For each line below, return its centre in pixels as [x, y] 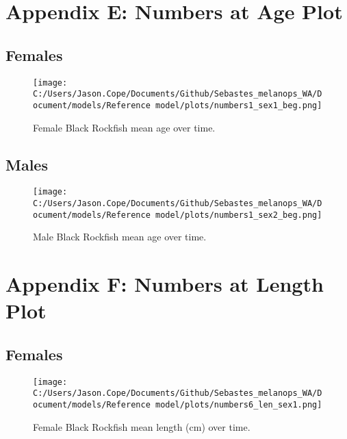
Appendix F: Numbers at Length [165, 284]
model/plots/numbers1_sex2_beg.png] [239, 215]
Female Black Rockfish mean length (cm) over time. [142, 426]
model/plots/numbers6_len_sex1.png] [239, 404]
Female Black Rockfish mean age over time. [124, 127]
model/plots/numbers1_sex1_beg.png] [239, 105]
